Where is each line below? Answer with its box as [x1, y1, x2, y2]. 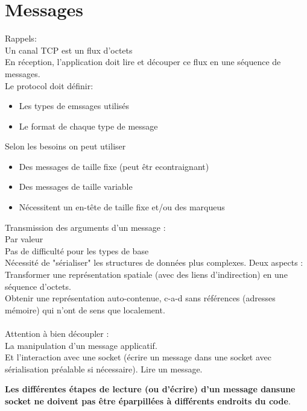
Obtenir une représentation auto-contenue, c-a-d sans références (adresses [5, 292, 276, 304]
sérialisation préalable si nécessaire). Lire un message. [5, 362, 203, 375]
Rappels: [5, 32, 37, 45]
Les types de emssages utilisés [19, 99, 130, 112]
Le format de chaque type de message [19, 119, 158, 132]
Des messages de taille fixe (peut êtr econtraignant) [19, 160, 209, 172]
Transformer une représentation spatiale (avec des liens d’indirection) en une [5, 268, 288, 281]
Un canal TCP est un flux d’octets [5, 43, 133, 56]
